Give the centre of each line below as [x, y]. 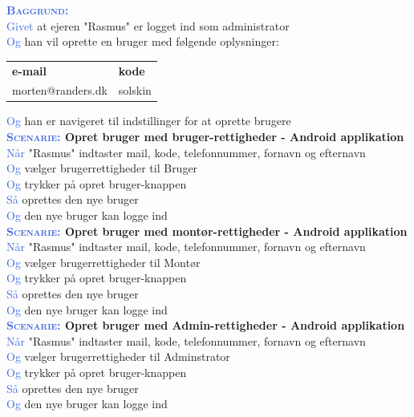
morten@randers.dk [60, 90]
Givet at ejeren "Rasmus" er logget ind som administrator [148, 25]
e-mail [29, 70]
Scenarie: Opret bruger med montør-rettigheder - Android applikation [207, 231]
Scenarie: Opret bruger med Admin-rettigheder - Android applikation [206, 325]
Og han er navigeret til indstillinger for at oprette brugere [149, 121]
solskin [135, 90]
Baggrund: [38, 10]
